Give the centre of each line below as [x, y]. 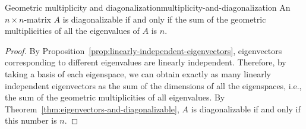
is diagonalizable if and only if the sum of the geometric [164, 19]
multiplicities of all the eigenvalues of [72, 31]
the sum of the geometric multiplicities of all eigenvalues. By [115, 97]
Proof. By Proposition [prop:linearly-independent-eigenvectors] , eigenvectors [143, 50]
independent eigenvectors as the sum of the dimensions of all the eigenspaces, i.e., [153, 85]
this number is [31, 120]
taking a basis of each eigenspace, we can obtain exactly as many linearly [138, 73]
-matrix [37, 19]
